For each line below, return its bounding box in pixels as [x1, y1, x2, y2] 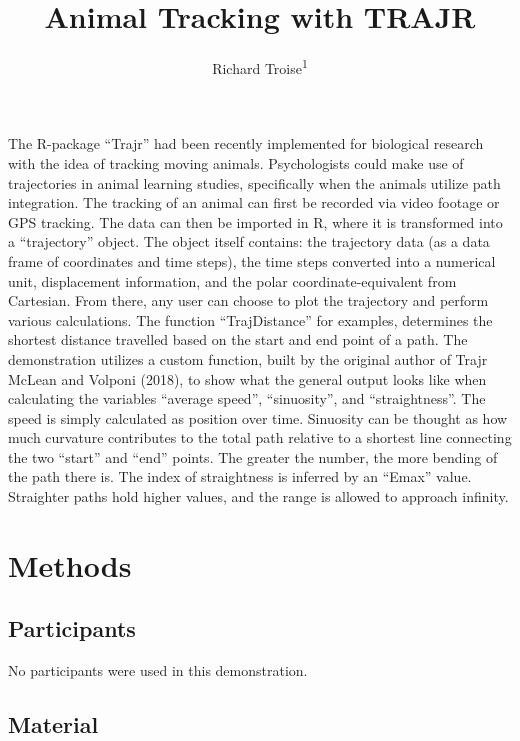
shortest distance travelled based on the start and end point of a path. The [8, 329, 468, 350]
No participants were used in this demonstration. [8, 660, 308, 681]
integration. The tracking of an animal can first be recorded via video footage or [8, 192, 500, 213]
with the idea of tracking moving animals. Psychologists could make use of [8, 152, 464, 173]
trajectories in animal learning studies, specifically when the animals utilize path [8, 172, 501, 193]
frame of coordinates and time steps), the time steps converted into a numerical [8, 250, 496, 271]
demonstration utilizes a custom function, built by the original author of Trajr [8, 348, 488, 369]
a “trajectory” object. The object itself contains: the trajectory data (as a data [8, 231, 490, 252]
